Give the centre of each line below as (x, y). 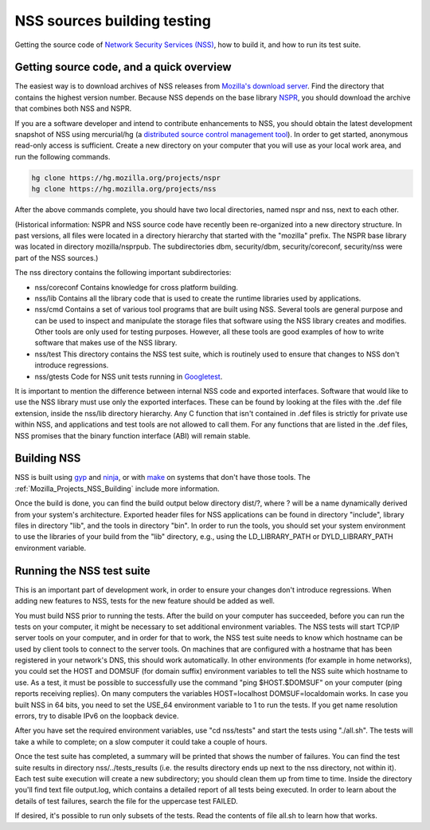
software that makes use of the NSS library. (106, 343)
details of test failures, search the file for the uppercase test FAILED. (126, 800)
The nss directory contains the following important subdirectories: (123, 273)
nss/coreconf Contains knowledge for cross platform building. (137, 287)
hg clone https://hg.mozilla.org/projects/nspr (126, 178)
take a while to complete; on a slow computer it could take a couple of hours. (141, 741)
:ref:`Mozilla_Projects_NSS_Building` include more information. (117, 488)
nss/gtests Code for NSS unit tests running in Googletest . (129, 376)
